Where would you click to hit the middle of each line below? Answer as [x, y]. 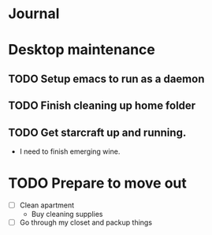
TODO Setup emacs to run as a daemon [106, 78]
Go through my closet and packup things [86, 222]
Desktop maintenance [82, 50]
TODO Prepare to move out [98, 183]
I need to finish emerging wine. [70, 151]
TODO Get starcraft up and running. [97, 132]
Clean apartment [47, 205]
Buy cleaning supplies [67, 214]
